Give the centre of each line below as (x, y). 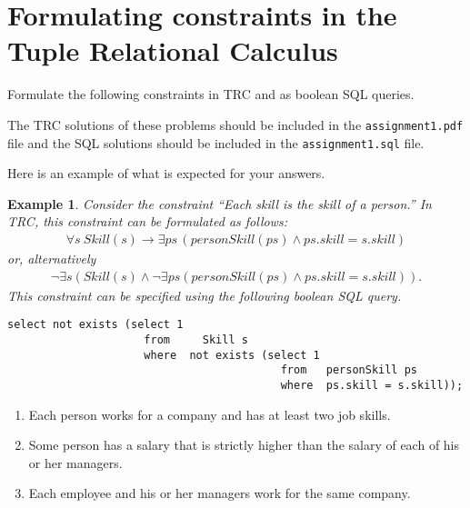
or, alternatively (52, 259)
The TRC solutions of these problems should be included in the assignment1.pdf (235, 124)
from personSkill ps (349, 370)
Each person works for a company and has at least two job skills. (210, 414)
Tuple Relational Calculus (173, 50)
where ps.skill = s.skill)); (372, 385)
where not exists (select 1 (232, 355)
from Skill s (196, 339)
